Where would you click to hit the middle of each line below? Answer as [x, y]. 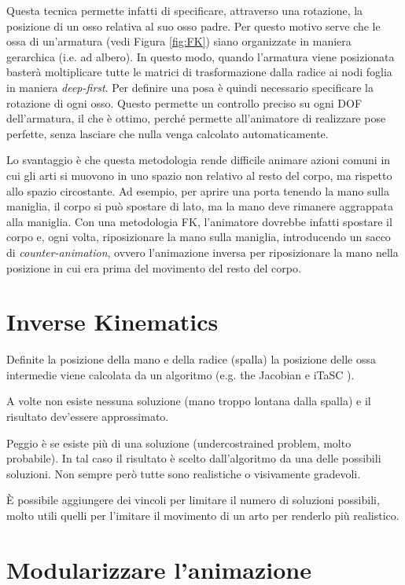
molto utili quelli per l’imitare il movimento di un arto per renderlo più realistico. [203, 515]
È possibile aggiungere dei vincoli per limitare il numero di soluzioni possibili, [193, 500]
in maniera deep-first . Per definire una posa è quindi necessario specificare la [190, 87]
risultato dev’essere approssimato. [88, 416]
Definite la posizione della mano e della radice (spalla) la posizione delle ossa [191, 359]
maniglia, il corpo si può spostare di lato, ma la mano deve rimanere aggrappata [200, 206]
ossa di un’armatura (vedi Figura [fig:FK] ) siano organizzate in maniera [179, 41]
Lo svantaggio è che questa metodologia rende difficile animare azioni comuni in [199, 160]
